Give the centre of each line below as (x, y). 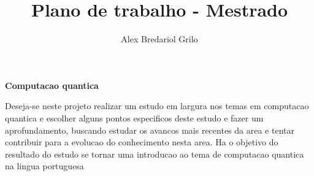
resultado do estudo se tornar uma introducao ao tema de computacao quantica (155, 154)
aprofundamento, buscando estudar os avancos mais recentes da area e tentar (150, 130)
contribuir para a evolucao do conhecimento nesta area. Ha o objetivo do (142, 142)
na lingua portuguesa (44, 166)
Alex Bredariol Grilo (159, 39)
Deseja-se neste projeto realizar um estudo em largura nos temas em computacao (157, 106)
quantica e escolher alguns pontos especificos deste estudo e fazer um (134, 117)
